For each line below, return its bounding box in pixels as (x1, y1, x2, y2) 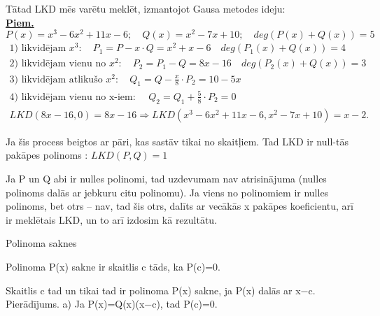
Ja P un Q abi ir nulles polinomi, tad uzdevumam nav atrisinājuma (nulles (6, 171, 327, 185)
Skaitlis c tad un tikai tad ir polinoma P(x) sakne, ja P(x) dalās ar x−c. (6, 282, 316, 297)
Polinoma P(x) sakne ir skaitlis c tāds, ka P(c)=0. (6, 259, 220, 273)
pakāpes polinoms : (6, 148, 88, 162)
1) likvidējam (9, 43, 66, 54)
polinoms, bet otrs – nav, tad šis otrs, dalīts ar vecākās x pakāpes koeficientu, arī (6, 199, 353, 213)
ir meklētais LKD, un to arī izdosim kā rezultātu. (6, 212, 218, 227)
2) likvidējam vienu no (9, 59, 106, 69)
